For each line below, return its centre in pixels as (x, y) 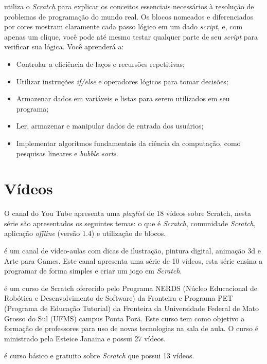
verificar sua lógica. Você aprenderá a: (64, 47)
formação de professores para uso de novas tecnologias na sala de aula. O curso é (131, 328)
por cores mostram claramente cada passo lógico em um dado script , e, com (123, 26)
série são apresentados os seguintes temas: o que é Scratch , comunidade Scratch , (130, 223)
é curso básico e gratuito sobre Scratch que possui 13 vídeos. (99, 356)
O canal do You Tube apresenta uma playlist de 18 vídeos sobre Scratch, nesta (128, 213)
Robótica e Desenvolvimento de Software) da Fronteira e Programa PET (119, 298)
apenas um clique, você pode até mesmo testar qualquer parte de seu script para (131, 36)
